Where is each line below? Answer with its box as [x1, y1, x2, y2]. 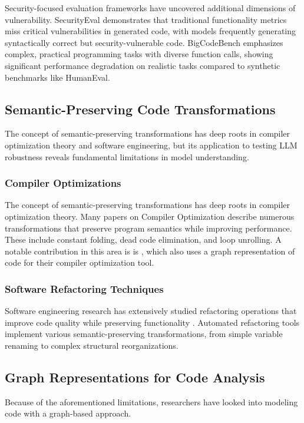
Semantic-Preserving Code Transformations [5, 100, 276, 118]
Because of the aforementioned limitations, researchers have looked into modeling [5, 395, 298, 408]
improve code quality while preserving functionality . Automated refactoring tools [5, 316, 300, 328]
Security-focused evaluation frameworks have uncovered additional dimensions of [5, 2, 296, 14]
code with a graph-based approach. [5, 407, 131, 419]
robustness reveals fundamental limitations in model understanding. [5, 150, 249, 163]
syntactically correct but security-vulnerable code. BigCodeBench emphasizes [5, 36, 283, 48]
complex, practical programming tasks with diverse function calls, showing [5, 48, 273, 60]
